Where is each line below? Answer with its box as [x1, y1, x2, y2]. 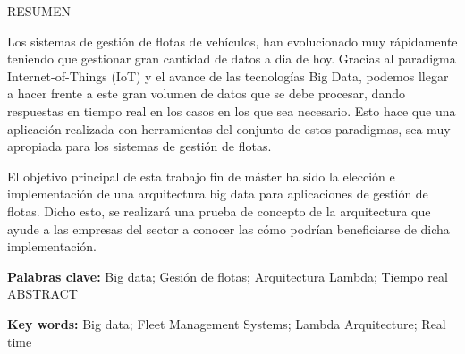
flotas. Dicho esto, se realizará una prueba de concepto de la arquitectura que [7, 201, 431, 220]
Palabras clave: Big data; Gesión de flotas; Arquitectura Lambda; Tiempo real [7, 266, 448, 285]
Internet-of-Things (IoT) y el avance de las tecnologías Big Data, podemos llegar [7, 66, 449, 85]
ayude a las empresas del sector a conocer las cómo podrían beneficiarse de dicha [7, 219, 450, 238]
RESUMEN [7, 2, 71, 20]
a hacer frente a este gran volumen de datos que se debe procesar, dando [7, 84, 405, 103]
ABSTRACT [7, 284, 78, 303]
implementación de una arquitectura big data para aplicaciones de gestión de [7, 184, 428, 203]
